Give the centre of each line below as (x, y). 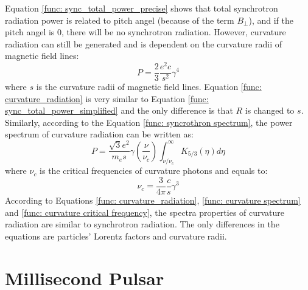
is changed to (270, 110)
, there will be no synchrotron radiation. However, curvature (174, 32)
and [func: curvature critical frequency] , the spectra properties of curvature (145, 212)
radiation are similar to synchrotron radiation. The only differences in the (142, 224)
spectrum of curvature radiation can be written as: (99, 134)
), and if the (271, 20)
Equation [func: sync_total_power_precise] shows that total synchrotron (142, 8)
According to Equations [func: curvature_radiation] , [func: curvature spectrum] (153, 200)
